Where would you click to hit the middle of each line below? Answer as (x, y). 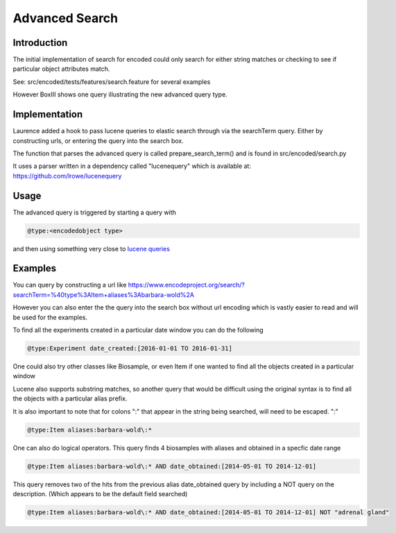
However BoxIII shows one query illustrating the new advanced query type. (120, 94)
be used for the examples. (50, 317)
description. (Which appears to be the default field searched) (100, 493)
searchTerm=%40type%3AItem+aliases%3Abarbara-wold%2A (103, 294)
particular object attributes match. (61, 69)
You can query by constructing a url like (70, 285)
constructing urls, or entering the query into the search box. (98, 141)
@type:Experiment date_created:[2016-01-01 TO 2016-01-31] (130, 348)
